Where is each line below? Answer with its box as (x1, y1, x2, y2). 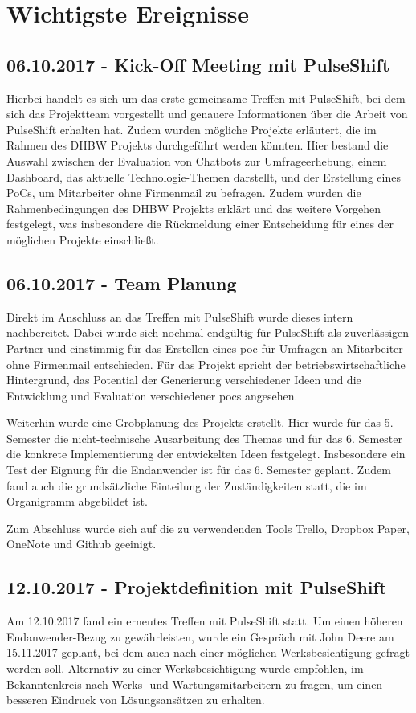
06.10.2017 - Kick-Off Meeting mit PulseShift (6, 51, 390, 76)
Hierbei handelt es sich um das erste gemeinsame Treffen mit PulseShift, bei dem (6, 89, 406, 106)
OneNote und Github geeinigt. (6, 535, 157, 552)
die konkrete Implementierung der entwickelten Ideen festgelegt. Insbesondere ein (6, 445, 406, 462)
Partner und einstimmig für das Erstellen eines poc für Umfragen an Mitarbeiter (6, 339, 403, 356)
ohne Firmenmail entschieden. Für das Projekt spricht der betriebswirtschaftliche (6, 355, 406, 372)
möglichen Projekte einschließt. (6, 231, 159, 248)
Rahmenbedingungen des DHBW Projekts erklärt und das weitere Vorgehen (6, 199, 381, 216)
